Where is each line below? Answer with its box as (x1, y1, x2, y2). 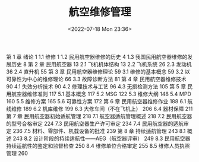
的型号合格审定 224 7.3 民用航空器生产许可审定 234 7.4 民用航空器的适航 (6, 120, 184, 127)
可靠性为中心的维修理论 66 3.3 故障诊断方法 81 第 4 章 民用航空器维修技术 (6, 75, 187, 82)
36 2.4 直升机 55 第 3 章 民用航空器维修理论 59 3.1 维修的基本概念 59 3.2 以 (6, 68, 191, 75)
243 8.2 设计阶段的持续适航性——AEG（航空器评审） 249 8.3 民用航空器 (12, 135, 191, 142)
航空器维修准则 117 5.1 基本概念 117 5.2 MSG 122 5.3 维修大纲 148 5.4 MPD (11, 90, 191, 97)
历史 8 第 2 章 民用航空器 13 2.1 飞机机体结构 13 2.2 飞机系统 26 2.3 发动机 (11, 61, 192, 68)
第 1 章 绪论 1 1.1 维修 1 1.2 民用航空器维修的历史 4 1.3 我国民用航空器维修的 (6, 53, 188, 60)
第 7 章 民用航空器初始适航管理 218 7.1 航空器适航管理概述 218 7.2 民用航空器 (6, 112, 192, 119)
